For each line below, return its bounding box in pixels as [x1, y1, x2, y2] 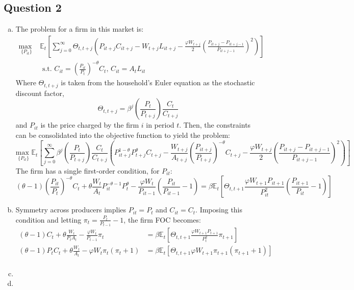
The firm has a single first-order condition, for [15, 165, 160, 176]
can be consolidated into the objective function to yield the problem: [15, 130, 230, 140]
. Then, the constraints [179, 119, 251, 130]
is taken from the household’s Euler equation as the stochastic [61, 77, 255, 88]
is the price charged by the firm [40, 119, 139, 130]
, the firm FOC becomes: [123, 214, 201, 225]
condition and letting [15, 214, 82, 225]
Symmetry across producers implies [15, 204, 127, 215]
